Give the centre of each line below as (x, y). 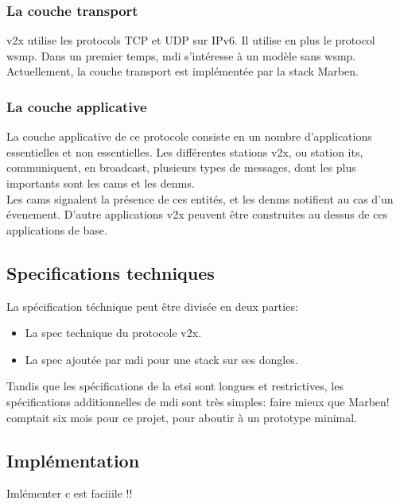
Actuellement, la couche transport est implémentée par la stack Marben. (183, 71)
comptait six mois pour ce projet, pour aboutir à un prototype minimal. (182, 417)
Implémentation (73, 460)
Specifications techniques (111, 272)
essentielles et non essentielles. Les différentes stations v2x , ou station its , (185, 151)
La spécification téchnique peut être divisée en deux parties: (152, 306)
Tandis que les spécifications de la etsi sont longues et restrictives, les (175, 386)
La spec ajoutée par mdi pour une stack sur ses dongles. (161, 359)
